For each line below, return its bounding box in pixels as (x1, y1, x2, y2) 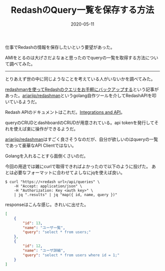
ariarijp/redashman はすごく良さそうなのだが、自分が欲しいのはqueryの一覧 (5, 136, 159, 142)
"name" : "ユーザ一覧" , (23, 225, 65, 230)
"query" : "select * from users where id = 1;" (23, 252, 120, 258)
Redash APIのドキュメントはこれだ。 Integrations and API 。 (5, 109, 125, 115)
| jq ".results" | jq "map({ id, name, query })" (14, 192, 118, 197)
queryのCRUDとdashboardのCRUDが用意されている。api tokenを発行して (5, 119, 155, 126)
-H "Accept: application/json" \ (14, 183, 82, 189)
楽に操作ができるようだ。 (26, 126, 79, 132)
